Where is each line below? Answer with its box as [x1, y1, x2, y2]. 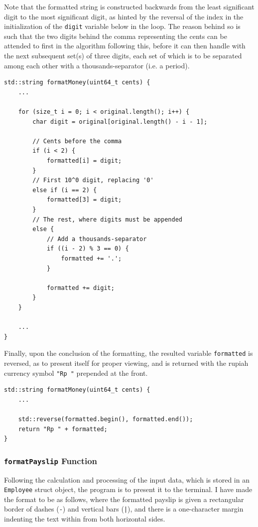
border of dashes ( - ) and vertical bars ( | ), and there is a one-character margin [4, 504, 244, 514]
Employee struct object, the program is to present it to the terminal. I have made [4, 484, 253, 495]
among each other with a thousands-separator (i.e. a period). [4, 60, 190, 70]
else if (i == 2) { [32, 186, 97, 194]
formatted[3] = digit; [46, 196, 122, 204]
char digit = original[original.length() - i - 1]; [32, 118, 208, 125]
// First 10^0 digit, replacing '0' [32, 177, 154, 184]
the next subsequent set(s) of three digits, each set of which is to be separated [4, 50, 242, 61]
